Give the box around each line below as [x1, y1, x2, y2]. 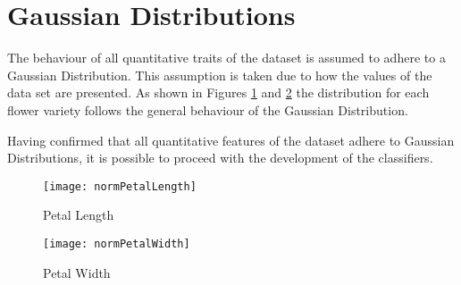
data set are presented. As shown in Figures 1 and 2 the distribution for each [7, 83, 430, 102]
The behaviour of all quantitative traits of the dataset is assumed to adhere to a [7, 48, 446, 67]
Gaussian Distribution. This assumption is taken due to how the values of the [7, 65, 432, 84]
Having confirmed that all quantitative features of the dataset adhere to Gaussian [7, 130, 455, 149]
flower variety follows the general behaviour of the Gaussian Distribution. [7, 100, 408, 119]
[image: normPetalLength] [43, 180, 197, 193]
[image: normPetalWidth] [43, 237, 190, 250]
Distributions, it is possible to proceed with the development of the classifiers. [7, 148, 433, 167]
